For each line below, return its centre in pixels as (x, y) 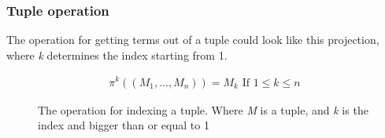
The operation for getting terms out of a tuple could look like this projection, (193, 40)
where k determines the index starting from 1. (117, 54)
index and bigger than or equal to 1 (124, 125)
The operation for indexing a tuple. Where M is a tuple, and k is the (203, 109)
